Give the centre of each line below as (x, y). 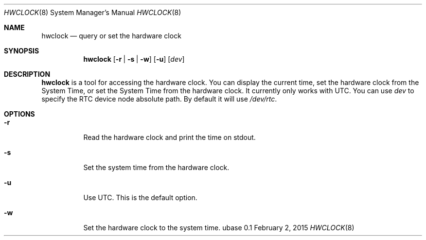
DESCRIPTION (27, 74)
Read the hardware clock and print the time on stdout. (169, 137)
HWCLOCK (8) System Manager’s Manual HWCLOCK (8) (93, 12)
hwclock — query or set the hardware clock (111, 36)
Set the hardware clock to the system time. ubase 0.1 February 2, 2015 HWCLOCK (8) (219, 228)
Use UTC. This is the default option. (140, 197)
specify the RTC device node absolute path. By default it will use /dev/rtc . (159, 99)
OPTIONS (19, 114)
